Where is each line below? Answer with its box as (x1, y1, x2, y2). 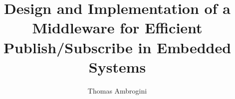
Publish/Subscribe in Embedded (3, 37, 232, 57)
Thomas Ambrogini (87, 85, 147, 96)
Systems (88, 56, 146, 77)
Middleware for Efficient (32, 17, 203, 38)
